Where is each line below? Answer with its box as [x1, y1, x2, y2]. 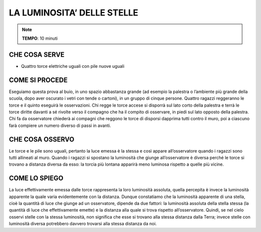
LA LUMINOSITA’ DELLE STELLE [9, 7, 139, 18]
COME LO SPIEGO [9, 174, 64, 183]
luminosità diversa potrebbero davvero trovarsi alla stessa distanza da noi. [9, 221, 157, 227]
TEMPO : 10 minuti [22, 35, 58, 41]
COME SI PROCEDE [9, 76, 68, 84]
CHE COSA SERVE [9, 50, 65, 59]
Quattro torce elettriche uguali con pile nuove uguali [21, 63, 125, 69]
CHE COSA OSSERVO [9, 135, 74, 143]
